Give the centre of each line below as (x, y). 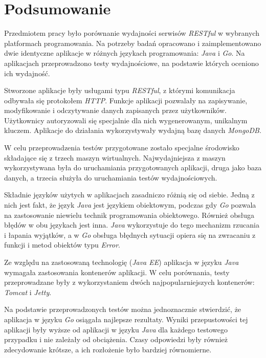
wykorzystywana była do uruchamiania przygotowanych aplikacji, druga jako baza (133, 167)
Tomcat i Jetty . (28, 292)
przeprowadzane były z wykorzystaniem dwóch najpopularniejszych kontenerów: (129, 282)
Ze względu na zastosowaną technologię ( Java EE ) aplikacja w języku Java (121, 262)
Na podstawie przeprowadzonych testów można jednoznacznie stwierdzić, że (123, 309)
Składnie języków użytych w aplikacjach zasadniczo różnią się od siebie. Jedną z (129, 195)
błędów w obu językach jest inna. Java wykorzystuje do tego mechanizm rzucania (132, 225)
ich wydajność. (27, 73)
